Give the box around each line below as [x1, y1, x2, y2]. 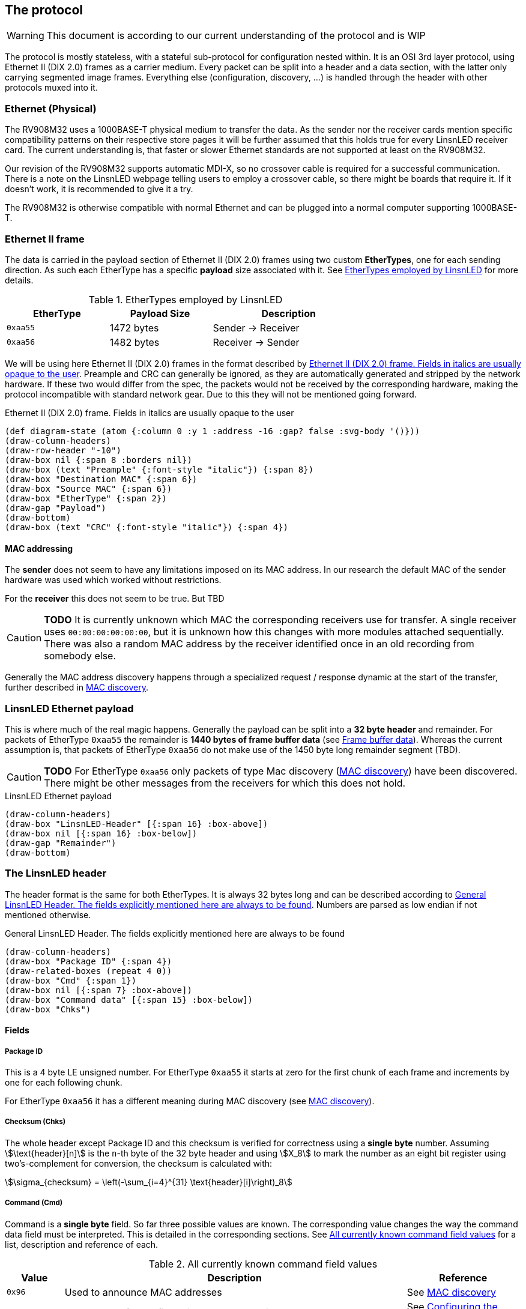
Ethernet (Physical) [5, 102, 97, 115]
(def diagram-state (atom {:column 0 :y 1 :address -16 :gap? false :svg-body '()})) [5, 426, 420, 436]
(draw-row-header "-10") [5, 445, 121, 455]
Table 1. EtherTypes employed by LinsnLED [88, 293, 283, 306]
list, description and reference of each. [5, 1239, 159, 1250]
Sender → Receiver [213, 321, 300, 334]
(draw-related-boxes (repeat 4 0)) [5, 966, 172, 976]
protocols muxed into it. [5, 82, 98, 93]
